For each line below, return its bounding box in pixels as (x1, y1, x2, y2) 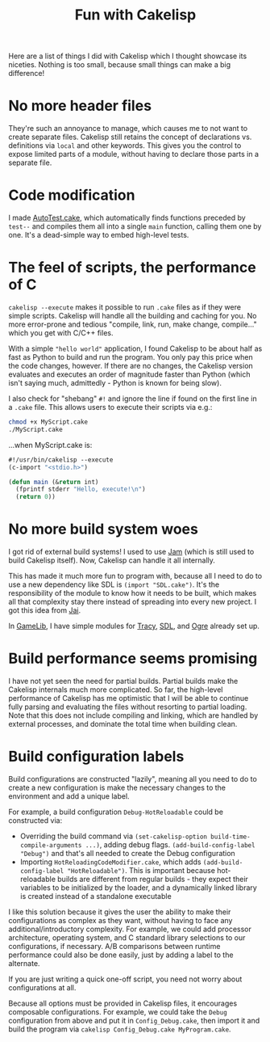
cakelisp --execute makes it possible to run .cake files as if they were (8, 302, 242, 312)
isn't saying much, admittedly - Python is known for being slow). (8, 378, 222, 387)
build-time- (210, 833, 251, 841)
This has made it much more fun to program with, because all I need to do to (8, 572, 263, 581)
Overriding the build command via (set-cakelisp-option (19, 831, 208, 841)
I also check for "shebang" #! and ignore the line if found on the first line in (8, 394, 258, 403)
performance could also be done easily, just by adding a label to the (8, 950, 234, 960)
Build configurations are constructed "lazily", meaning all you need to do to (8, 774, 258, 783)
